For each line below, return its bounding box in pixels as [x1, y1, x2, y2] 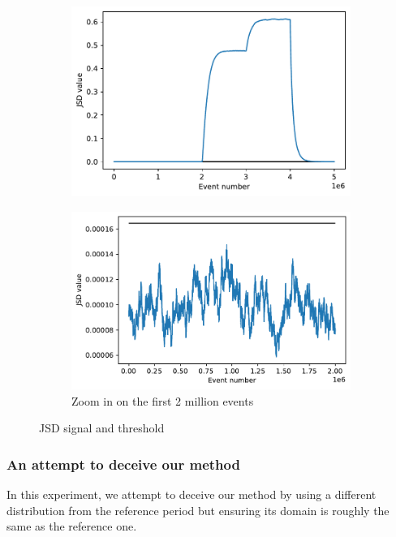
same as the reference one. [6, 518, 137, 535]
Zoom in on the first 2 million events [71, 392, 254, 409]
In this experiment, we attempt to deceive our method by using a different [6, 486, 377, 503]
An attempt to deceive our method [6, 453, 240, 474]
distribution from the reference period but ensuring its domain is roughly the [6, 501, 390, 518]
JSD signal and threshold [39, 419, 165, 436]
